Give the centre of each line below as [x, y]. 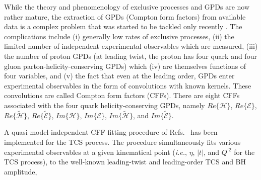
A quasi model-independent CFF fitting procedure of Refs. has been [111, 132]
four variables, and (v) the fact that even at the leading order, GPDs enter [119, 76]
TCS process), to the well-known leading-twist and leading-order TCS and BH [125, 162]
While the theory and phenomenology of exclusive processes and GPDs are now [127, 7]
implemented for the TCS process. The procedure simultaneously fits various [122, 142]
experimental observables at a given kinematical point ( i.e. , [95, 152]
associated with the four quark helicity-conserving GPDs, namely [105, 105]
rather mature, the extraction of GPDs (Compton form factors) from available [125, 16]
